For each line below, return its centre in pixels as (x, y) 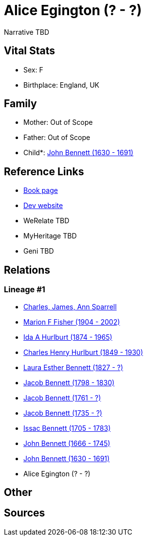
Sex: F (33, 70)
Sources (25, 513)
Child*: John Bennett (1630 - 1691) (78, 153)
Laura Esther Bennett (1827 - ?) (73, 367)
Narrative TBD (27, 32)
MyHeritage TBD (50, 236)
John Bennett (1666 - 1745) (67, 443)
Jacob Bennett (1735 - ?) (63, 413)
